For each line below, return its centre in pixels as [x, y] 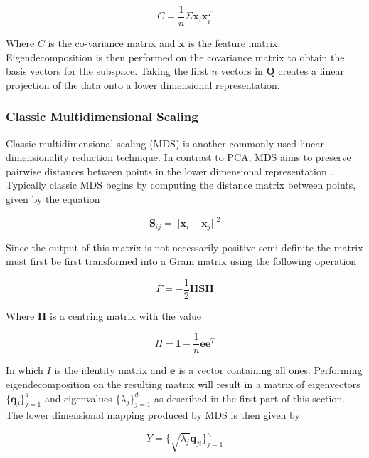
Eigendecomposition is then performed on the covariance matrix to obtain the [175, 57]
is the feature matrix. [234, 43]
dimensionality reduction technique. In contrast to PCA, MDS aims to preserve [178, 157]
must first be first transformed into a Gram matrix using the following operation [181, 261]
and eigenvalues [78, 398]
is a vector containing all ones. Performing [271, 370]
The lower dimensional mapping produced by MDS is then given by [153, 415]
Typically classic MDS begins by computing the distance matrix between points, [181, 185]
